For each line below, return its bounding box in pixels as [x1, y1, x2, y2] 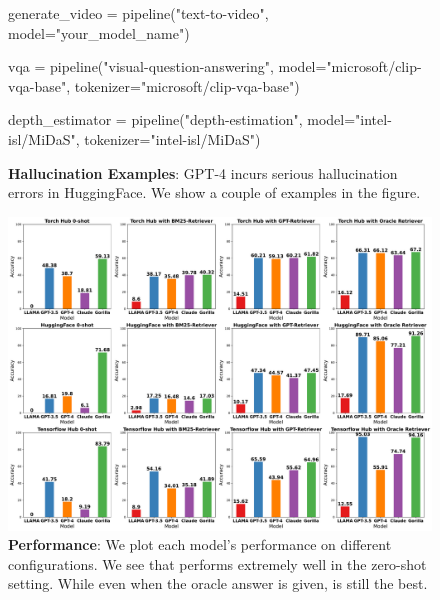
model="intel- [307, 109, 392, 130]
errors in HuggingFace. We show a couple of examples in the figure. [8, 182, 421, 203]
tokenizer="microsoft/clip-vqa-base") [74, 75, 300, 96]
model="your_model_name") [8, 22, 190, 43]
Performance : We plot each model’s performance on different [8, 534, 392, 555]
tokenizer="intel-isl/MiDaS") [84, 128, 261, 149]
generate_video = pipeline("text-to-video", [8, 3, 269, 23]
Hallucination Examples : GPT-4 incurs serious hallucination [8, 162, 398, 183]
